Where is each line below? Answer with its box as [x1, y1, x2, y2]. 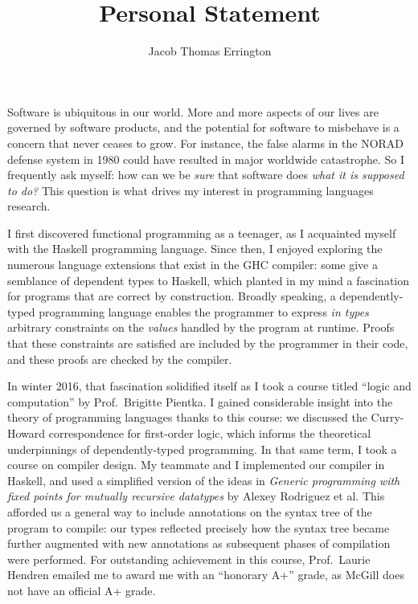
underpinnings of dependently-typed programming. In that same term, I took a [7, 440, 397, 457]
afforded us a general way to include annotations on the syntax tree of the [7, 503, 372, 520]
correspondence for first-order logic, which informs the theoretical [48, 425, 371, 441]
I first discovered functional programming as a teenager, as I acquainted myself [7, 224, 396, 241]
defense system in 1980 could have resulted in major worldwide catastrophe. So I [7, 150, 405, 167]
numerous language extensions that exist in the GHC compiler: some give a [7, 256, 378, 273]
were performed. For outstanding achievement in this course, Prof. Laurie [7, 550, 371, 567]
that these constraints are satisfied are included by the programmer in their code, [7, 335, 408, 352]
